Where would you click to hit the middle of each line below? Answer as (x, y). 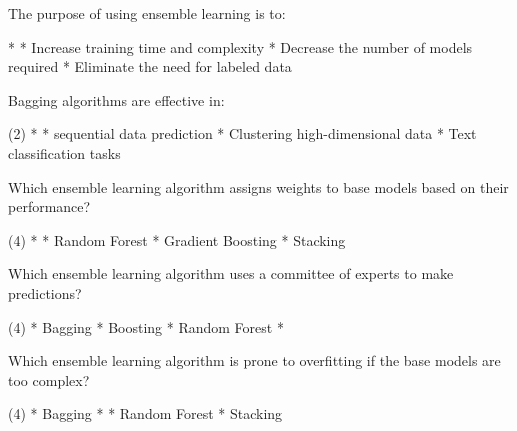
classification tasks (64, 152)
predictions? (45, 292)
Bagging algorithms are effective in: (116, 99)
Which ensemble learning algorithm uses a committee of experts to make (231, 273)
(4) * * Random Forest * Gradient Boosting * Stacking (177, 239)
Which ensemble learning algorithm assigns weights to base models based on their (258, 186)
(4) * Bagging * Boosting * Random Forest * (146, 326)
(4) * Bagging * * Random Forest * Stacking (145, 413)
